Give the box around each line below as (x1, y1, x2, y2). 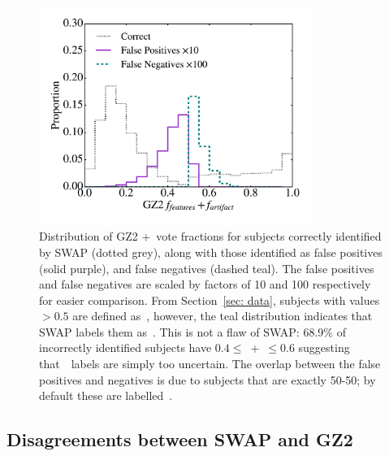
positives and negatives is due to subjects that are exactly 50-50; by (39, 371, 376, 388)
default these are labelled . (39, 387, 173, 404)
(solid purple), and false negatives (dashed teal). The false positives (39, 259, 374, 276)
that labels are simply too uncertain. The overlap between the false (39, 355, 381, 372)
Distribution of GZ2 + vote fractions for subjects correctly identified (39, 228, 382, 245)
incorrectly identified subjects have (39, 339, 212, 356)
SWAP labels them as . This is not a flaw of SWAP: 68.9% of (39, 323, 346, 340)
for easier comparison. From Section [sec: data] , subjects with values (39, 291, 380, 308)
